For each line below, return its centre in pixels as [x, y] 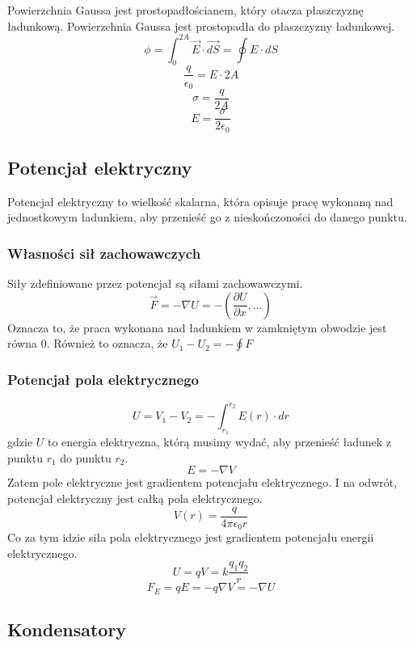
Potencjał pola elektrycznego [103, 380]
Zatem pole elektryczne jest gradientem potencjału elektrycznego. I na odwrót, [202, 482]
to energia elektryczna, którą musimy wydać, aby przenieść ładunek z [219, 442]
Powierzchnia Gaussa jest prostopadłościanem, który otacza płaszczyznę [185, 10]
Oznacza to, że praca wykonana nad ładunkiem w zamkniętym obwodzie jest [197, 327]
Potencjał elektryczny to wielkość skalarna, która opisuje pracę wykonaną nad [200, 201]
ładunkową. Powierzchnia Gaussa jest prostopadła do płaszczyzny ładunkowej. [201, 25]
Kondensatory [67, 629]
